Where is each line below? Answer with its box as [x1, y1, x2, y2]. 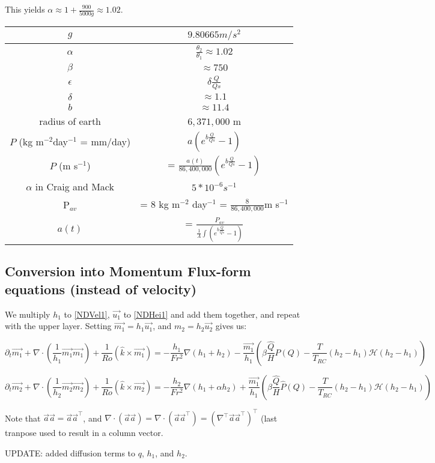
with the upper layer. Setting [5, 319, 112, 332]
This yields [5, 3, 45, 15]
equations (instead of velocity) [5, 279, 197, 298]
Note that [5, 411, 41, 424]
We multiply [5, 307, 50, 320]
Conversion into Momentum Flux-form [5, 262, 251, 280]
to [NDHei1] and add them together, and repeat [123, 307, 300, 320]
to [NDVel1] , [64, 307, 110, 320]
